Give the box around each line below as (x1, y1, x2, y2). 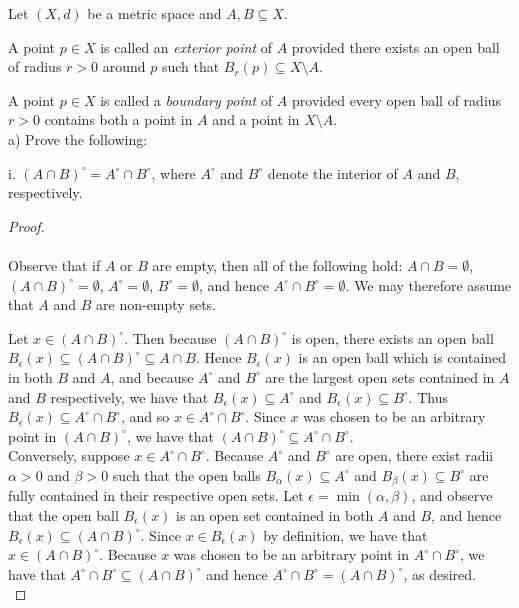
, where (151, 162, 196, 183)
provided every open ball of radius (292, 89, 502, 110)
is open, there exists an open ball (291, 327, 494, 348)
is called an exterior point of (100, 36, 272, 57)
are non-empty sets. (96, 294, 217, 315)
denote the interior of (267, 162, 398, 183)
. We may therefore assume (345, 274, 512, 295)
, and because (110, 366, 194, 387)
